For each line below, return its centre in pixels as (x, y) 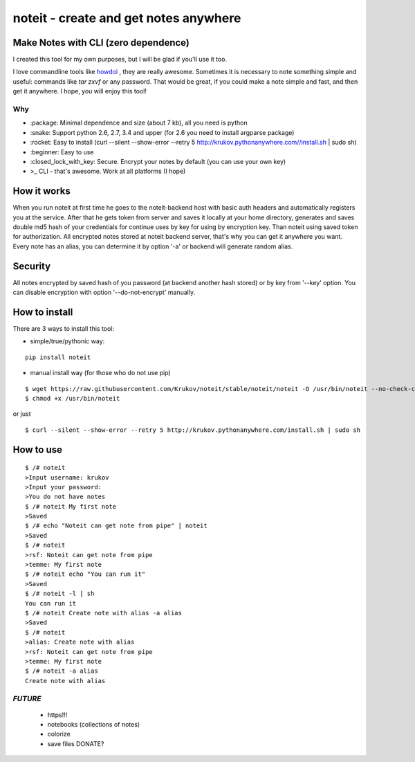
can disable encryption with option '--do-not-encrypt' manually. (104, 292)
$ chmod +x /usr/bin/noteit (73, 398)
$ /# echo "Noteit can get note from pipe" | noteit (116, 526)
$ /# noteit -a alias (62, 671)
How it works (41, 191)
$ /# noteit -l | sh (60, 594)
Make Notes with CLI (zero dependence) (101, 43)
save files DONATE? (76, 743)
